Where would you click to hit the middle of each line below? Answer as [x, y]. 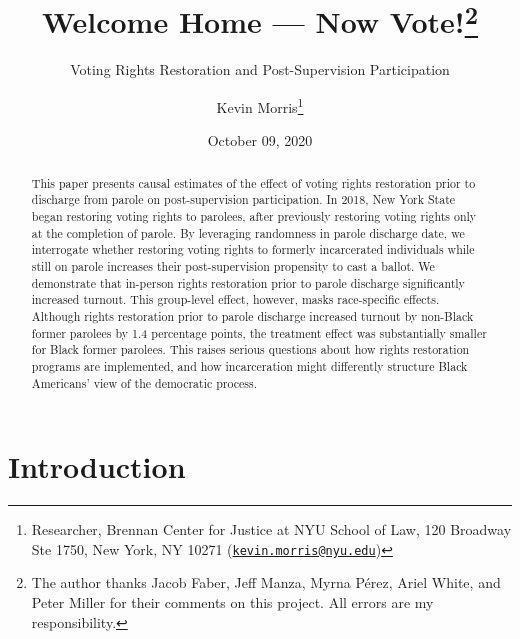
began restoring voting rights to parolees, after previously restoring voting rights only [254, 216]
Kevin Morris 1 [260, 105]
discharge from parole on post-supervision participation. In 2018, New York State [243, 199]
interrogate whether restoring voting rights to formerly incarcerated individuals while [253, 249]
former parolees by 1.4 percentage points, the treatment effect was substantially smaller [259, 332]
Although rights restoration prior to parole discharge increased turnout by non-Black [252, 315]
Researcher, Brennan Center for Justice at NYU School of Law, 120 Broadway [271, 529]
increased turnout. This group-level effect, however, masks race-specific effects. [235, 299]
